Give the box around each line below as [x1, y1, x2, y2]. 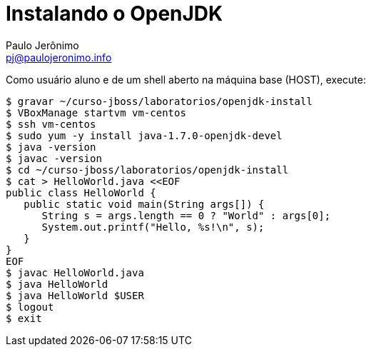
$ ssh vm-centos [6, 118, 96, 130]
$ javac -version [6, 152, 102, 164]
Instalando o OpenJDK [6, 1, 223, 26]
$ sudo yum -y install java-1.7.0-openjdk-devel [6, 129, 283, 141]
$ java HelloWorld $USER [6, 289, 144, 301]
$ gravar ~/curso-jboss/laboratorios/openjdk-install [6, 95, 312, 107]
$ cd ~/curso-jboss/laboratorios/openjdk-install [6, 164, 289, 176]
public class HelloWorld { [6, 186, 156, 198]
